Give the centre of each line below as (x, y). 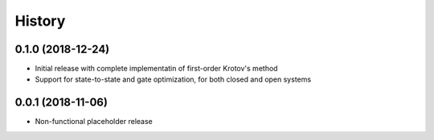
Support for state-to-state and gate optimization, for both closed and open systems (173, 79)
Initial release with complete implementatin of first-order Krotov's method (156, 69)
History (40, 21)
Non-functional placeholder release (94, 122)
